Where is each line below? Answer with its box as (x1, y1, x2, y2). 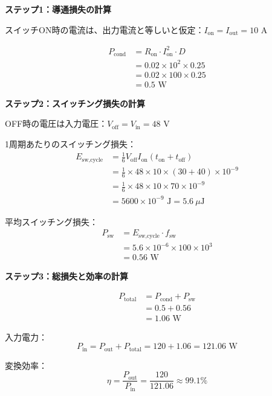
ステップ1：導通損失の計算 (5, 3, 112, 15)
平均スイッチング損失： (5, 215, 98, 228)
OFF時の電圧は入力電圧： (5, 117, 108, 130)
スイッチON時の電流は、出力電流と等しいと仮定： (5, 23, 204, 36)
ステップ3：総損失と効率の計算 (5, 270, 129, 283)
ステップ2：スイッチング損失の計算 (5, 97, 146, 109)
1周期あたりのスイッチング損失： (5, 137, 136, 150)
